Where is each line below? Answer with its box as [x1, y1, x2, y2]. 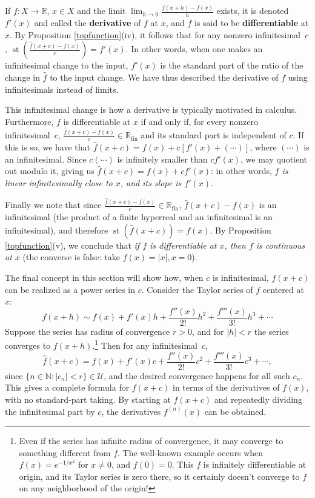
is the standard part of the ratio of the [160, 59, 303, 72]
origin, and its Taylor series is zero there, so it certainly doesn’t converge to [19, 469, 300, 482]
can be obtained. [204, 405, 267, 417]
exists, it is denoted [216, 4, 289, 17]
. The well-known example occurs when [118, 446, 264, 459]
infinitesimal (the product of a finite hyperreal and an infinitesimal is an [5, 210, 273, 223]
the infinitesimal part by [5, 405, 95, 417]
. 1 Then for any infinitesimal [92, 337, 197, 352]
